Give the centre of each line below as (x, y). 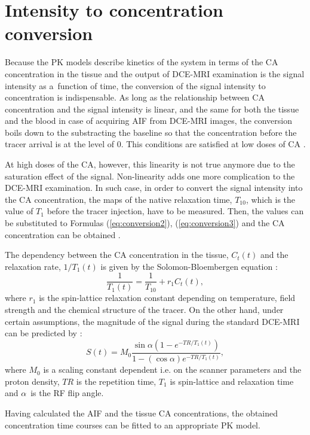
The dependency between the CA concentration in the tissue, (117, 255)
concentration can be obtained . (63, 234)
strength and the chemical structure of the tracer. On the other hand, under (144, 310)
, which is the (271, 199)
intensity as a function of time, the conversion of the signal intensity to (135, 85)
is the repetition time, (116, 381)
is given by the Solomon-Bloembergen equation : (189, 266)
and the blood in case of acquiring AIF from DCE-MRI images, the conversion (149, 121)
